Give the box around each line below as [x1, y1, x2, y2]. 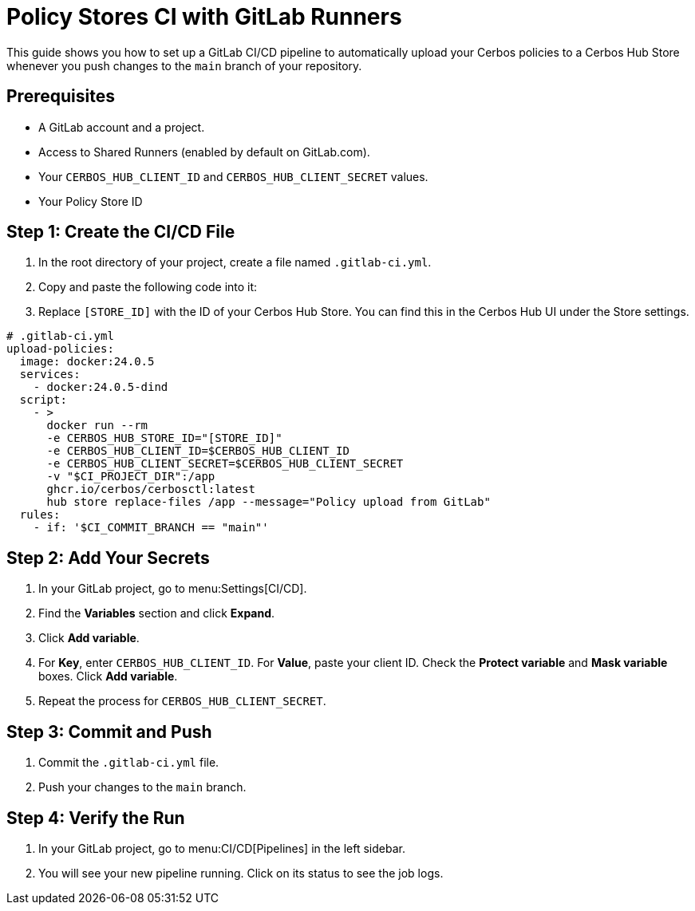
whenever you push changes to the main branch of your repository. [6, 58, 362, 73]
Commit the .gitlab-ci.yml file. [38, 755, 219, 770]
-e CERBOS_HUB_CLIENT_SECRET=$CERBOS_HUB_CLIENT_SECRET [46, 457, 404, 471]
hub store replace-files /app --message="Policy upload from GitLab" [46, 495, 491, 509]
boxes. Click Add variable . [38, 669, 178, 684]
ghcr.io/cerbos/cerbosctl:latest [46, 483, 255, 496]
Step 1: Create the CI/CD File [6, 222, 235, 243]
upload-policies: [6, 342, 114, 356]
